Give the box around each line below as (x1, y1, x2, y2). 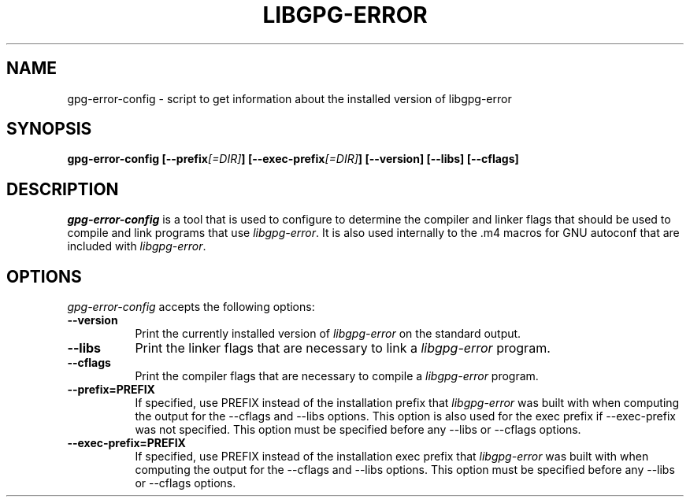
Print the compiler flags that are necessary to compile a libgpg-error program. (135, 369, 539, 383)
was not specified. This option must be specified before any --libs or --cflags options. (135, 423, 581, 437)
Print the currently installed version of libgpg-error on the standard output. (135, 327, 521, 341)
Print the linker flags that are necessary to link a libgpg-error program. (135, 340, 551, 357)
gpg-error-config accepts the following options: (67, 300, 315, 314)
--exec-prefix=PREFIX (67, 436, 186, 450)
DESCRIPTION (6, 179, 119, 199)
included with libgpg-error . (67, 239, 206, 253)
